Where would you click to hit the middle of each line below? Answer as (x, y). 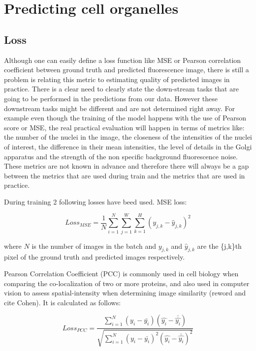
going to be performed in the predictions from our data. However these (111, 98)
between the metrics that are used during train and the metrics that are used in (125, 175)
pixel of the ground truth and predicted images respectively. (95, 257)
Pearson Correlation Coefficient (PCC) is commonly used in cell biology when (121, 273)
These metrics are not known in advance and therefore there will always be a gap (127, 166)
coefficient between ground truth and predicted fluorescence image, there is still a (127, 70)
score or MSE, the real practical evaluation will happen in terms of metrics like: (124, 127)
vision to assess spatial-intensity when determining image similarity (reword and (125, 293)
